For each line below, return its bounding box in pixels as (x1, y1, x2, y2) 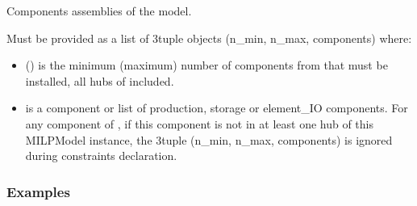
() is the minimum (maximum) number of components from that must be (25, 57, 388, 74)
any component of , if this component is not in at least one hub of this (25, 115, 373, 132)
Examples (6, 181, 70, 201)
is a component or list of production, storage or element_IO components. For (25, 99, 408, 116)
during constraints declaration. (25, 147, 177, 164)
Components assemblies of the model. (6, 2, 192, 19)
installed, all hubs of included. (25, 72, 174, 89)
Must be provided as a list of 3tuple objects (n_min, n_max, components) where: (6, 29, 412, 46)
